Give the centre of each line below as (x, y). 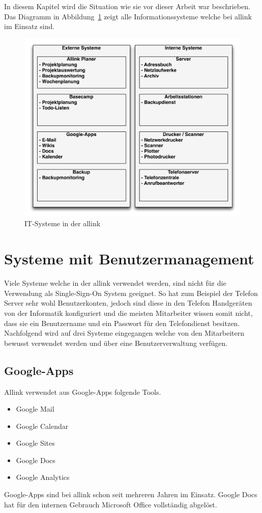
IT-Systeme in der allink (63, 223)
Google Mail (35, 409)
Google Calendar (42, 426)
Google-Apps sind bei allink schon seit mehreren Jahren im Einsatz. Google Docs (131, 494)
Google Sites (35, 443)
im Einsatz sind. (30, 26)
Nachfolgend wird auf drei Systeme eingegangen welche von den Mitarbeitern (124, 333)
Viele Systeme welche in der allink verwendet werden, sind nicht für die (115, 283)
